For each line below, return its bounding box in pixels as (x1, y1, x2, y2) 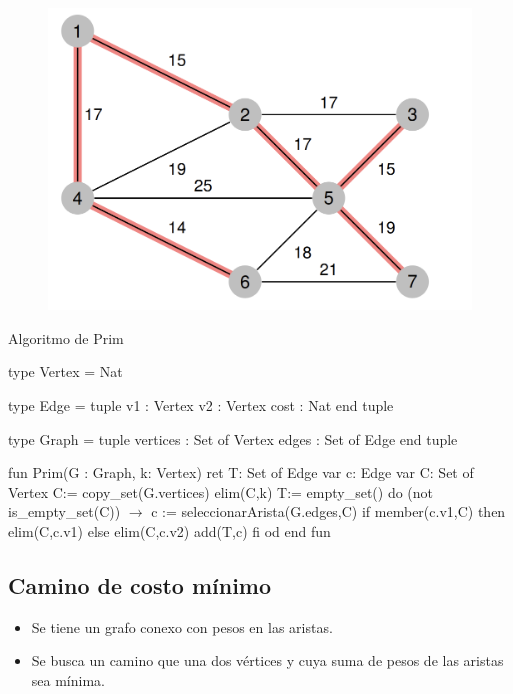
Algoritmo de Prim (8, 327, 124, 348)
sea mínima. (31, 669, 105, 690)
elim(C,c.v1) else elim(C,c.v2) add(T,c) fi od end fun (8, 520, 331, 541)
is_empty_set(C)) (8, 501, 121, 522)
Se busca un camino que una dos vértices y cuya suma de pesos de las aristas (31, 650, 504, 671)
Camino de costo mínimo (8, 569, 272, 600)
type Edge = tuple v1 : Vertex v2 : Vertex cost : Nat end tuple (8, 394, 394, 415)
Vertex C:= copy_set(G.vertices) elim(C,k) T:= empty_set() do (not (8, 481, 434, 502)
